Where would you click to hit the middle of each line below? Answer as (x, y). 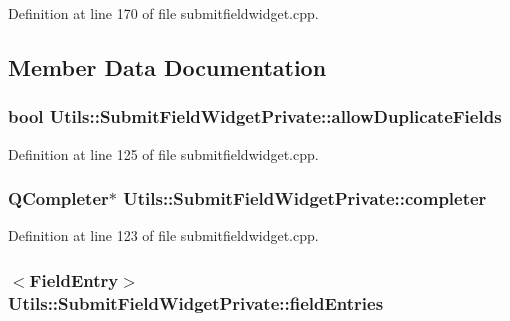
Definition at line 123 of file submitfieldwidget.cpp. (163, 235)
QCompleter (58, 198)
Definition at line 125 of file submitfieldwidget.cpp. (163, 153)
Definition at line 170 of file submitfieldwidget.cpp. (163, 13)
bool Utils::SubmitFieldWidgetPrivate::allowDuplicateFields (255, 116)
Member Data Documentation (167, 66)
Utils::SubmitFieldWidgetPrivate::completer (305, 198)
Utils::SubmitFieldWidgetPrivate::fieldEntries (196, 302)
